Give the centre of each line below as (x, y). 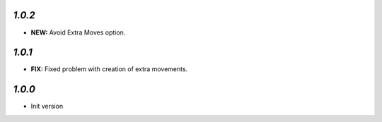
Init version (47, 106)
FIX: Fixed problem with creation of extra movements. (109, 69)
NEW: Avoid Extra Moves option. (78, 32)
